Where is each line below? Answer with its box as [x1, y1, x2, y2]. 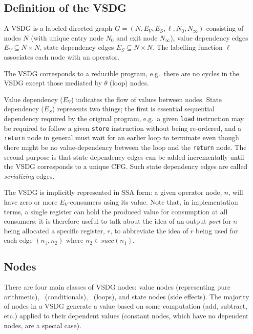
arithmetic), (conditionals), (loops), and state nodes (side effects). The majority [4, 291, 249, 301]
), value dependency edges [170, 32, 248, 42]
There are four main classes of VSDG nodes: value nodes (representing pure [4, 282, 231, 292]
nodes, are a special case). [4, 320, 82, 330]
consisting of [206, 23, 244, 33]
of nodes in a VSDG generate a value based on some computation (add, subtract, [4, 301, 248, 311]
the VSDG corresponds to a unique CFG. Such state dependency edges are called [4, 161, 248, 171]
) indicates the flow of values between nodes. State [71, 94, 222, 104]
